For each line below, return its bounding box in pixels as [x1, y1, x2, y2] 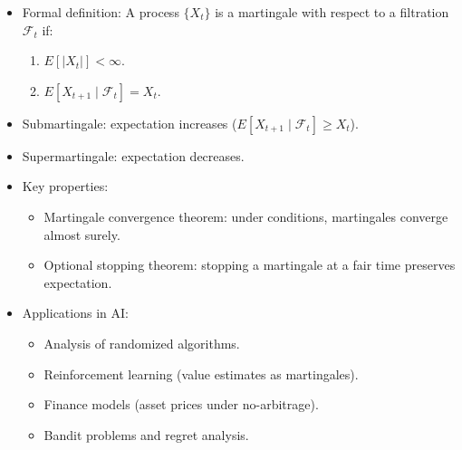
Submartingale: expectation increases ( [22, 113, 237, 132]
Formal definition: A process [22, 3, 179, 21]
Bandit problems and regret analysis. [43, 425, 249, 444]
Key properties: [22, 177, 109, 196]
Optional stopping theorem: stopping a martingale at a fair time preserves [43, 255, 456, 274]
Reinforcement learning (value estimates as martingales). [43, 364, 359, 383]
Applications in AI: [22, 303, 129, 322]
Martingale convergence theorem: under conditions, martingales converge [43, 206, 448, 225]
